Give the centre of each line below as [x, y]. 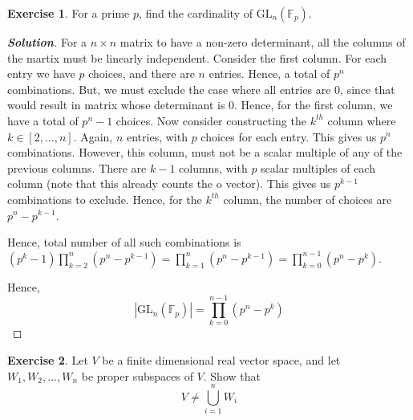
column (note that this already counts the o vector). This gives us [169, 183]
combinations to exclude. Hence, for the [105, 199]
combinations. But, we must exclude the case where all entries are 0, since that [201, 89]
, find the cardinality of [195, 13]
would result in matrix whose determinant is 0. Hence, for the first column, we [200, 105]
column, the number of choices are [308, 199]
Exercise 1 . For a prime [69, 13]
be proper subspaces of [137, 375]
